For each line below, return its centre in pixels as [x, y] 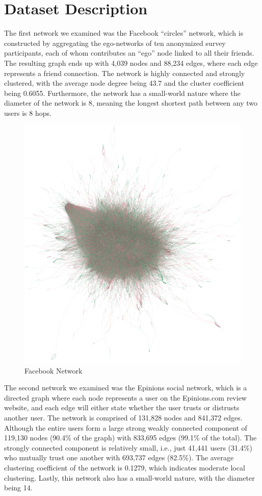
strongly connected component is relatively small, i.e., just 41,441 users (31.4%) [128, 447]
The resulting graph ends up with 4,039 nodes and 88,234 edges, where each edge [131, 63]
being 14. [18, 488]
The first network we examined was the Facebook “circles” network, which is [124, 33]
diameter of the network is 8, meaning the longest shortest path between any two [131, 103]
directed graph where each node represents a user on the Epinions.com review [125, 397]
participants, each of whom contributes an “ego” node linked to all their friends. [129, 53]
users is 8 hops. [28, 113]
